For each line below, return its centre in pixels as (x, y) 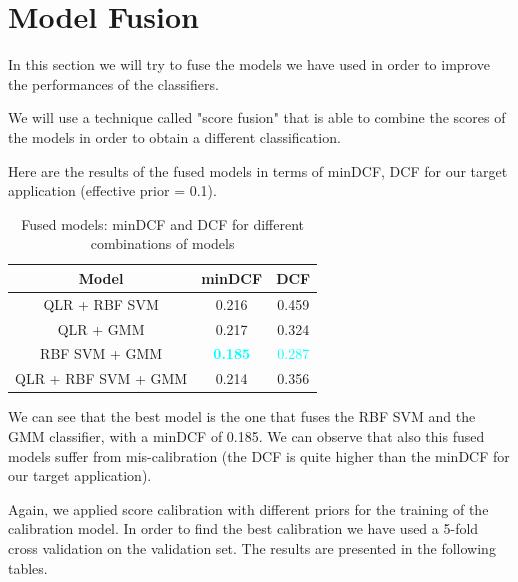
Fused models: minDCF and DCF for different (163, 223)
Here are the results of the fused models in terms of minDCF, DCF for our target (258, 170)
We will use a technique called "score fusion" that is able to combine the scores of (257, 117)
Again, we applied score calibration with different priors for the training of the (248, 508)
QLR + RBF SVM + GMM (101, 378)
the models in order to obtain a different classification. (174, 136)
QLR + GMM (101, 328)
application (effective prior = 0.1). (112, 190)
